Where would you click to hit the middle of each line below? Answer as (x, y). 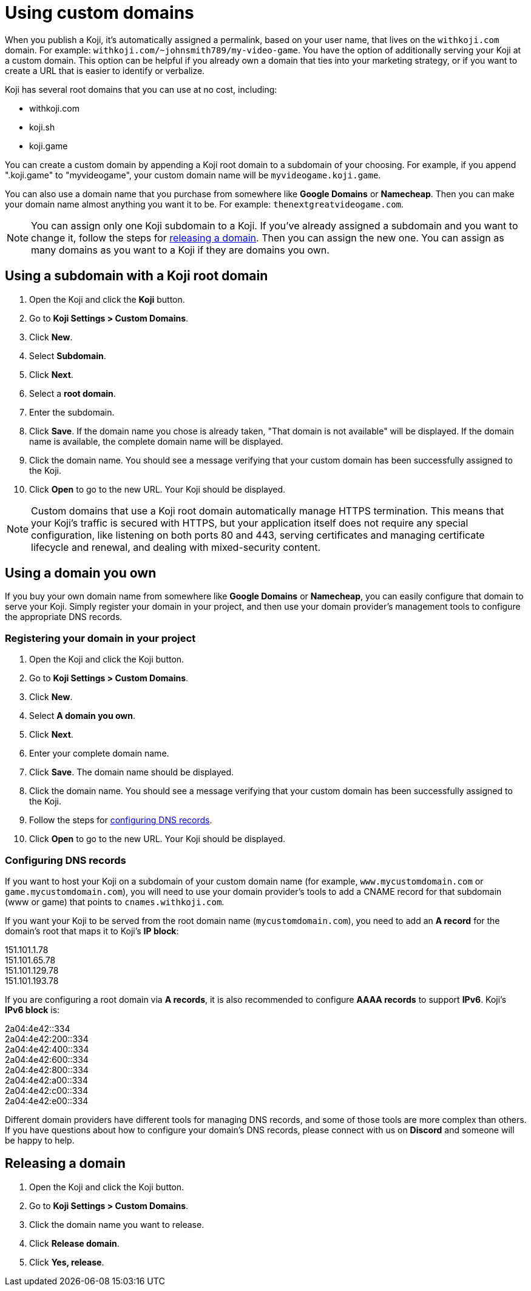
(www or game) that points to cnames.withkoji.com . (115, 902)
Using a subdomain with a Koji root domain (137, 276)
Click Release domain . (74, 1243)
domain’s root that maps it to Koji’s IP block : (92, 931)
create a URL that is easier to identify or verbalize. (105, 70)
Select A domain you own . (82, 716)
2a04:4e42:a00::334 (47, 1080)
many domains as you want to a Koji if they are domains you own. (180, 250)
